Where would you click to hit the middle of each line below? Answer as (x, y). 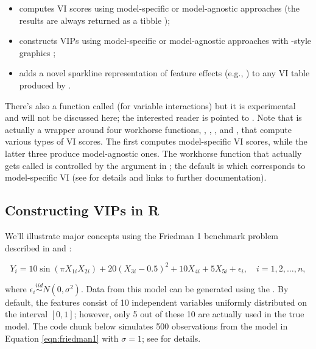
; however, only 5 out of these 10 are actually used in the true (189, 314)
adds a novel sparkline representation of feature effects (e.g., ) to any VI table (164, 73)
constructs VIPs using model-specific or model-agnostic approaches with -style (165, 41)
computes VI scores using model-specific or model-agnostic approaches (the (160, 8)
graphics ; (37, 52)
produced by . (45, 85)
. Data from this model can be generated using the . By (184, 288)
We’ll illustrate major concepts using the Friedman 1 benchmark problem (142, 235)
